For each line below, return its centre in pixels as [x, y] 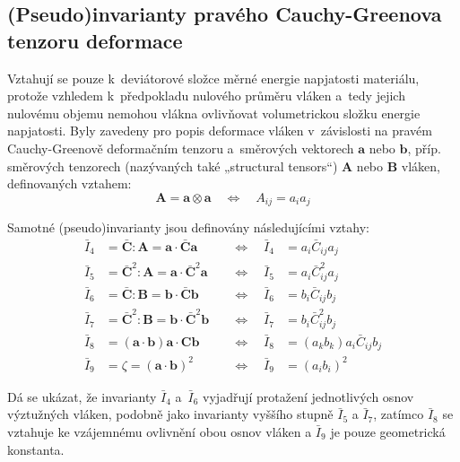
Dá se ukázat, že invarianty [82, 396]
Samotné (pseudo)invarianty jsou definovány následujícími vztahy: [188, 227]
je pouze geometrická [388, 432]
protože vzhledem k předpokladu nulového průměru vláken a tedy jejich [206, 96]
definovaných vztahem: [69, 183]
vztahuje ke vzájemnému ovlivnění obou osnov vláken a [160, 432]
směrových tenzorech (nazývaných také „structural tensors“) [173, 166]
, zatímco [399, 414]
